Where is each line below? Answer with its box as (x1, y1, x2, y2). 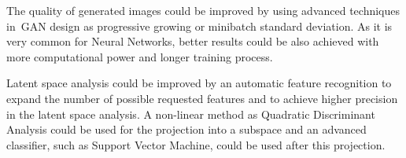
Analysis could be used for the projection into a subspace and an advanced (6, 121, 367, 138)
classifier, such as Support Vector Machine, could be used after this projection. (6, 136, 386, 152)
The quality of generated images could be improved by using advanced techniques (6, 2, 400, 18)
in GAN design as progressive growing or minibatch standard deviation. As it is (6, 17, 393, 34)
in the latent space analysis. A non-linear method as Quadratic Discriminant (6, 105, 375, 122)
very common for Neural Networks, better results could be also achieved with (6, 33, 379, 50)
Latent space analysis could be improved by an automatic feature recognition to (6, 75, 392, 91)
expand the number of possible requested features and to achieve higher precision (6, 90, 398, 106)
